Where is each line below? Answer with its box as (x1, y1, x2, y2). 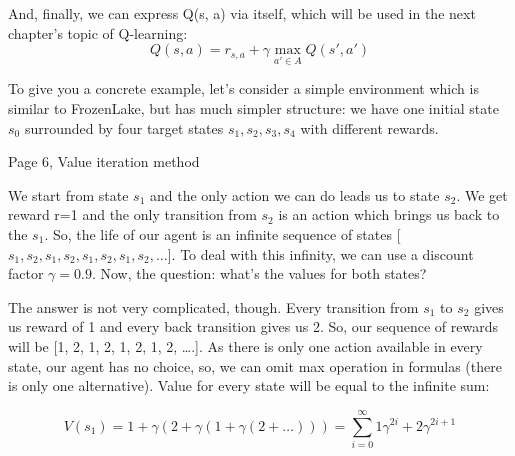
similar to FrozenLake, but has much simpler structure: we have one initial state (8, 98, 499, 118)
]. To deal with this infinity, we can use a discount (167, 243, 474, 264)
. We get (456, 184, 508, 205)
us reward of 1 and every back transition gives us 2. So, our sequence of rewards (8, 316, 498, 337)
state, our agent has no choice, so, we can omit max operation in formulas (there (8, 355, 502, 376)
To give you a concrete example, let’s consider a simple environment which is (8, 78, 479, 99)
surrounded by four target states (24, 117, 224, 138)
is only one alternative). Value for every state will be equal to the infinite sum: (8, 375, 490, 396)
